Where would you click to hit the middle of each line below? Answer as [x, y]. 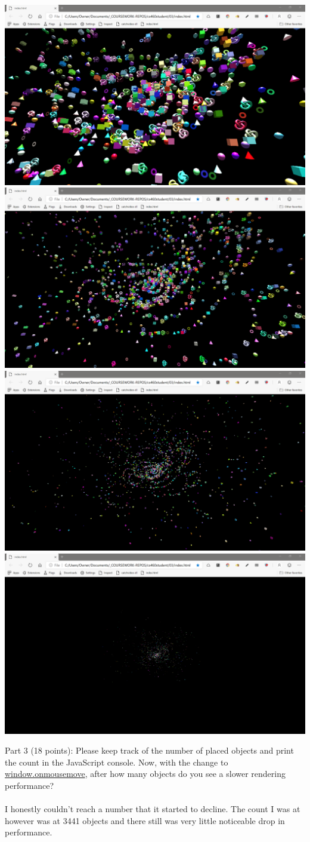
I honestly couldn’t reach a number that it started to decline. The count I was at [153, 809]
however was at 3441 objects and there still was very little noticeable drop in [145, 820]
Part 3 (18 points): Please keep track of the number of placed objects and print [149, 750]
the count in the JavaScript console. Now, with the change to [117, 762]
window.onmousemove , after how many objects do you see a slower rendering [145, 774]
